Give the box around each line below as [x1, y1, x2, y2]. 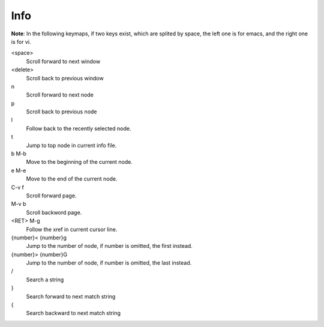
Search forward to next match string [26, 293, 116, 300]
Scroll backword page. [26, 209, 82, 216]
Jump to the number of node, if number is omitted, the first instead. [26, 242, 193, 250]
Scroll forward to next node [26, 91, 94, 98]
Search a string [26, 276, 64, 283]
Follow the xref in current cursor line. [26, 226, 118, 233]
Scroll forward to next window [26, 58, 101, 65]
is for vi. [11, 38, 31, 45]
